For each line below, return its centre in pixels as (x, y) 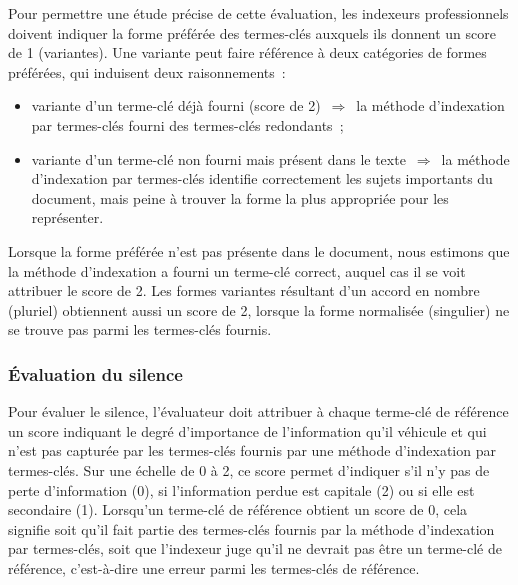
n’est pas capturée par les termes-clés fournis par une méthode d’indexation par (252, 450)
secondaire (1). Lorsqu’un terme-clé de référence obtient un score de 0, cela (238, 509)
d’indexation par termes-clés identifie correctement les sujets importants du (262, 178)
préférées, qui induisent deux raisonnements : (147, 71)
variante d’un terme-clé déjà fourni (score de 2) (176, 105)
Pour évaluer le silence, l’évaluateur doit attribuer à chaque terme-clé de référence (258, 411)
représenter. (67, 217)
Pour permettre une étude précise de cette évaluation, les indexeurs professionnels (258, 13)
